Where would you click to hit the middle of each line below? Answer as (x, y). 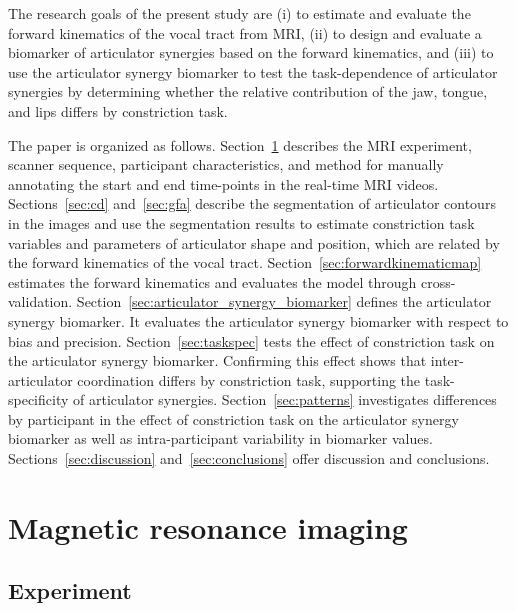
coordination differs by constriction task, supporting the (249, 379)
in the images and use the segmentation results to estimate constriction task (241, 222)
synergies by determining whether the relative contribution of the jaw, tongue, (248, 91)
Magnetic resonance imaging (208, 526)
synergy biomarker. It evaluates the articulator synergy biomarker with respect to (258, 320)
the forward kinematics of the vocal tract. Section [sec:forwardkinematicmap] (245, 262)
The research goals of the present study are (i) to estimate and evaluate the (239, 13)
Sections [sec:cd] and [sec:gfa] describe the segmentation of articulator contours (252, 203)
